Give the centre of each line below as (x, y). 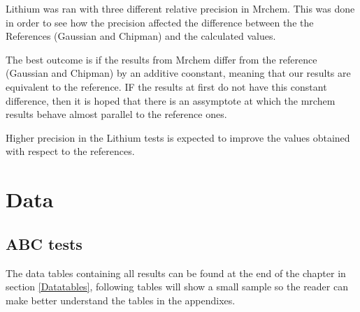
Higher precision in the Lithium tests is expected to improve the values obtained (178, 137)
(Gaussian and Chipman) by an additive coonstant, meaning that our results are (178, 73)
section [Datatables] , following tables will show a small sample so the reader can (177, 287)
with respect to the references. (70, 151)
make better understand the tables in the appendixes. (121, 300)
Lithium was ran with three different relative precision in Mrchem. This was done (180, 8)
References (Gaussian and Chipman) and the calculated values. (141, 36)
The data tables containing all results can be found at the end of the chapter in (176, 273)
